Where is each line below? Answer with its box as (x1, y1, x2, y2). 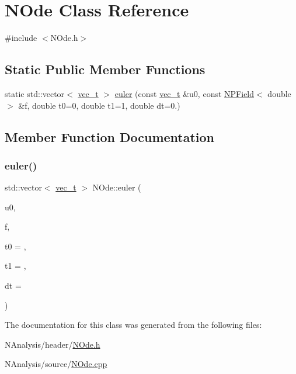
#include (5, 32, 37, 44)
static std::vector (5, 87, 65, 99)
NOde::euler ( (92, 181, 141, 193)
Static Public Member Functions (5, 60, 206, 78)
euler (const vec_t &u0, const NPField (114, 87, 255, 99)
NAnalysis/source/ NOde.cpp (5, 358, 107, 370)
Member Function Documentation (5, 127, 215, 146)
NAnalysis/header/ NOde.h (5, 338, 100, 350)
